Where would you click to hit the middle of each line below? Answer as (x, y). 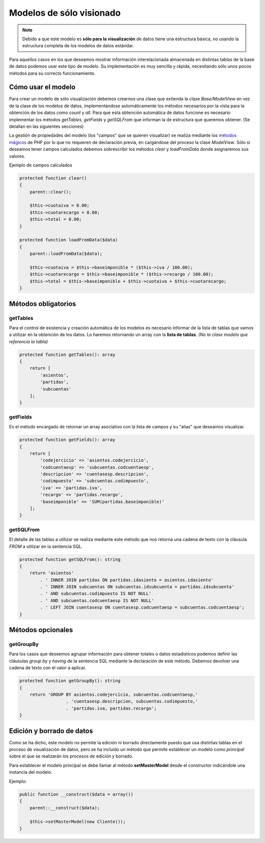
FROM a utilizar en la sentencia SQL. (46, 546)
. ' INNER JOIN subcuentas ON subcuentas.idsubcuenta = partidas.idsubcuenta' (137, 587)
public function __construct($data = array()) (76, 794)
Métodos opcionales (41, 630)
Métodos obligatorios (42, 304)
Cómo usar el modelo (42, 87)
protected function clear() (53, 178)
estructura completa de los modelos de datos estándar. (78, 46)
